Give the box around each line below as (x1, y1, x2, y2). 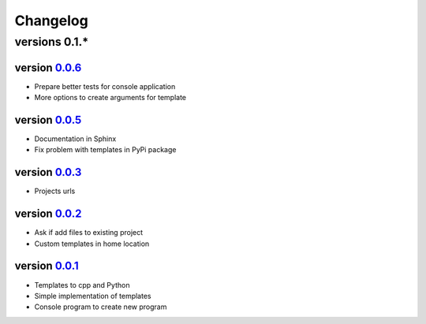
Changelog (14, 12, 88, 29)
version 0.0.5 (14, 113, 82, 126)
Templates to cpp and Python (34, 280, 130, 289)
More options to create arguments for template (34, 93, 187, 102)
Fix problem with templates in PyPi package (34, 145, 177, 155)
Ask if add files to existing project (34, 228, 144, 237)
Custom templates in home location (34, 239, 150, 248)
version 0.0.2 (14, 207, 82, 221)
